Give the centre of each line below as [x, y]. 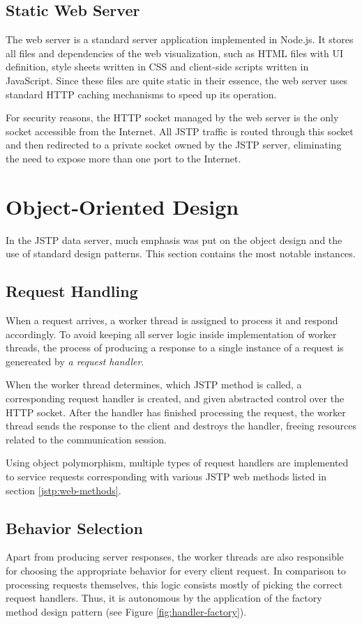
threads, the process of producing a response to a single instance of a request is [175, 348]
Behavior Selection [74, 527]
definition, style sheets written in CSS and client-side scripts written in [157, 67]
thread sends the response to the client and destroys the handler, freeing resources [181, 426]
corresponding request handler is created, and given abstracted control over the [175, 398]
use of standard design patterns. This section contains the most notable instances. [181, 253]
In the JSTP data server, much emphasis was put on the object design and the [174, 239]
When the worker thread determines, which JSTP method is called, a [154, 385]
